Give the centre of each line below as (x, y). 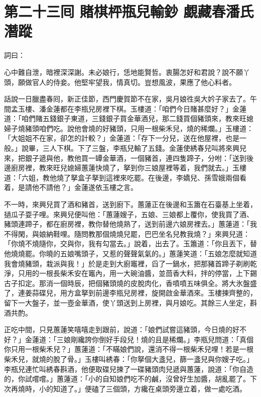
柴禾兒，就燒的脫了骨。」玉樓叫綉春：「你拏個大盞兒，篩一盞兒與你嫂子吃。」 (129, 359)
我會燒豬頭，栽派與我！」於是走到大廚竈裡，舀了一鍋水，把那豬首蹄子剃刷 (127, 263)
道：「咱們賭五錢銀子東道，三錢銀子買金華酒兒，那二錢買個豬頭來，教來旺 (125, 118)
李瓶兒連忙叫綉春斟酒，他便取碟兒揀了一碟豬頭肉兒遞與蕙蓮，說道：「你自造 (129, 369)
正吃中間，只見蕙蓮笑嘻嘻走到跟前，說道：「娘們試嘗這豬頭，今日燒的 (118, 329)
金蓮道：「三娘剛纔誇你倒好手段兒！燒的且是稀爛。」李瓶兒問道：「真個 (139, 339)
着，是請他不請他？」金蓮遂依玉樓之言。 (71, 187)
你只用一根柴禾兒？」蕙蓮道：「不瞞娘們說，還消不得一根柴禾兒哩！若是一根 (129, 349)
